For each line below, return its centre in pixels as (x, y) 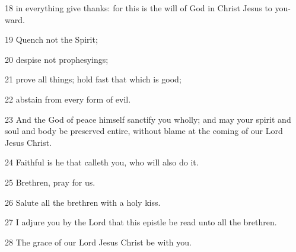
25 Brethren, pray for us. (50, 182)
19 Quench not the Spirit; (51, 39)
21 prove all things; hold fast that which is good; (93, 79)
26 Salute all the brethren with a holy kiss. (83, 202)
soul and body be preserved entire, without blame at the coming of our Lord (144, 131)
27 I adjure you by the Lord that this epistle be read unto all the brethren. (141, 222)
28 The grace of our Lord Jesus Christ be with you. (98, 242)
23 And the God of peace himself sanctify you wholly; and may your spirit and (148, 119)
